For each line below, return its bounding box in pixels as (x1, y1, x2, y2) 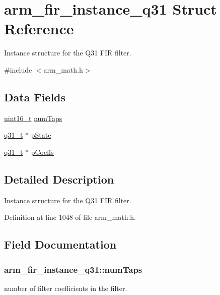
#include (4, 64, 32, 75)
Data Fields (4, 89, 66, 104)
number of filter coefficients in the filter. (4, 282, 127, 293)
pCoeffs (31, 146, 54, 157)
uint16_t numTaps (4, 112, 62, 123)
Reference (4, 18, 74, 39)
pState (31, 130, 51, 140)
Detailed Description (4, 171, 114, 187)
